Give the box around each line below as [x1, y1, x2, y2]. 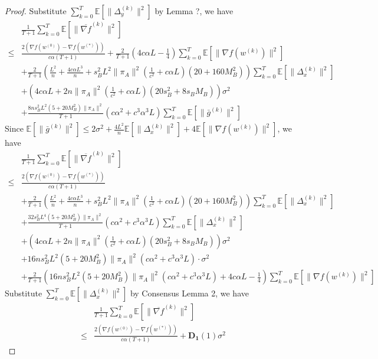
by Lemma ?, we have [155, 5, 234, 17]
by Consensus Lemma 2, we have [130, 287, 249, 299]
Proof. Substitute [5, 5, 67, 17]
